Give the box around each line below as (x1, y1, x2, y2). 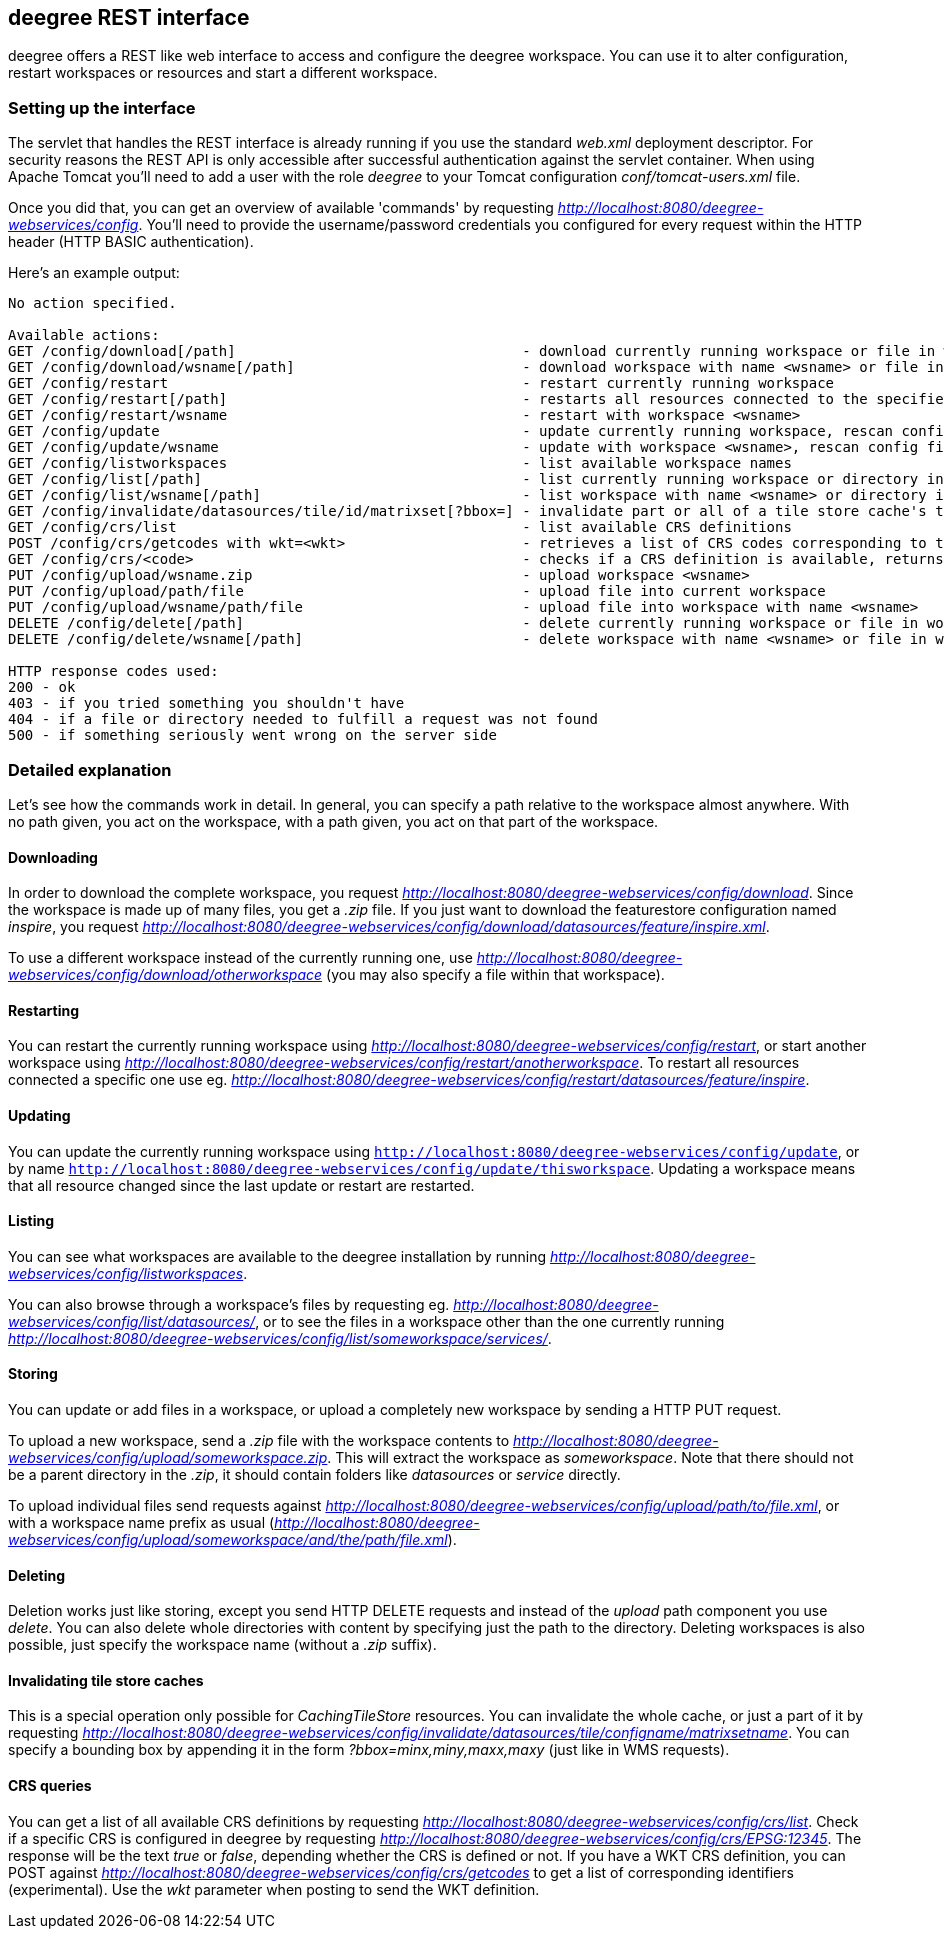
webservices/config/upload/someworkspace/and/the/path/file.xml (8, 1531, 448, 1549)
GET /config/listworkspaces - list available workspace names (8, 455, 792, 472)
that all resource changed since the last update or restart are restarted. (8, 1176, 475, 1194)
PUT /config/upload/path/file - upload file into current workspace (8, 583, 826, 600)
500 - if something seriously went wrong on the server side (8, 727, 497, 744)
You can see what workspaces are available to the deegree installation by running (8, 1247, 546, 1265)
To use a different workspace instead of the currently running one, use (8, 949, 473, 967)
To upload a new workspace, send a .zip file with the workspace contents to (8, 1432, 510, 1450)
